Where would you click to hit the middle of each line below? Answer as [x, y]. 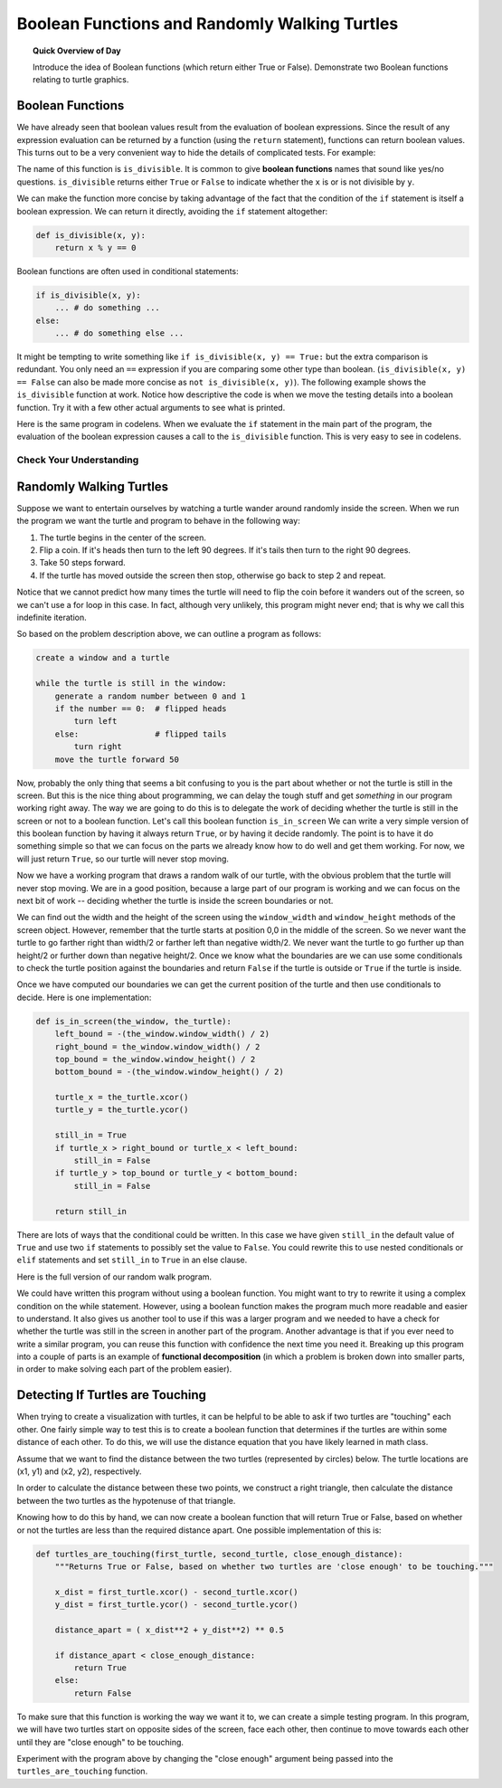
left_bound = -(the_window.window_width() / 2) [162, 1034]
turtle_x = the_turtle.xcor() [122, 1098]
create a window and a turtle [103, 658]
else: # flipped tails [141, 734]
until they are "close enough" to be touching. [100, 1742]
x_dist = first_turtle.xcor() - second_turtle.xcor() [176, 1592]
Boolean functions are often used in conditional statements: [128, 271]
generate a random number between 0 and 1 [150, 696]
